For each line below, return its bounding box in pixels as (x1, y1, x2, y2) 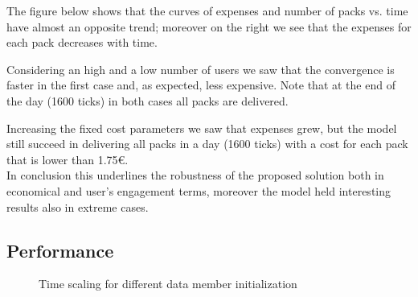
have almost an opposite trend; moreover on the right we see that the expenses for (6, 18, 412, 35)
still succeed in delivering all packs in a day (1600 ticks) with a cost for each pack (6, 135, 408, 152)
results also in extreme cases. (6, 198, 149, 215)
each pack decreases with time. (6, 34, 158, 51)
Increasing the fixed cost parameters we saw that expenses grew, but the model (6, 119, 397, 136)
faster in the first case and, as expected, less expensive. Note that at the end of (6, 76, 395, 93)
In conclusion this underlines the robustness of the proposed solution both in (6, 167, 384, 184)
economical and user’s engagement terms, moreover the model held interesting (6, 182, 391, 199)
